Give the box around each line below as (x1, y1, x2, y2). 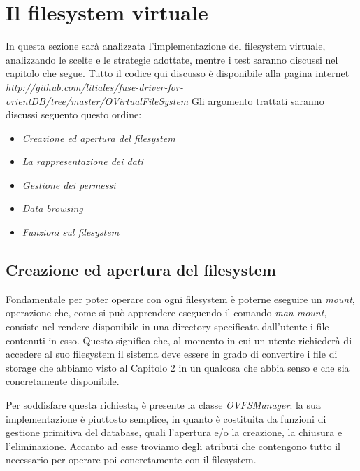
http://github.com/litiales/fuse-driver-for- (6, 79, 183, 94)
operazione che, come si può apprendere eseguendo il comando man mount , (6, 305, 327, 320)
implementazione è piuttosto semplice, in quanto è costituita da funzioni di (6, 411, 326, 426)
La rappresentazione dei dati (22, 154, 143, 169)
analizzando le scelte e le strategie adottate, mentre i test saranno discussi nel (6, 52, 338, 66)
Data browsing (22, 201, 83, 216)
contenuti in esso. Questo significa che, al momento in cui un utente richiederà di (6, 332, 352, 347)
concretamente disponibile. (6, 374, 120, 388)
